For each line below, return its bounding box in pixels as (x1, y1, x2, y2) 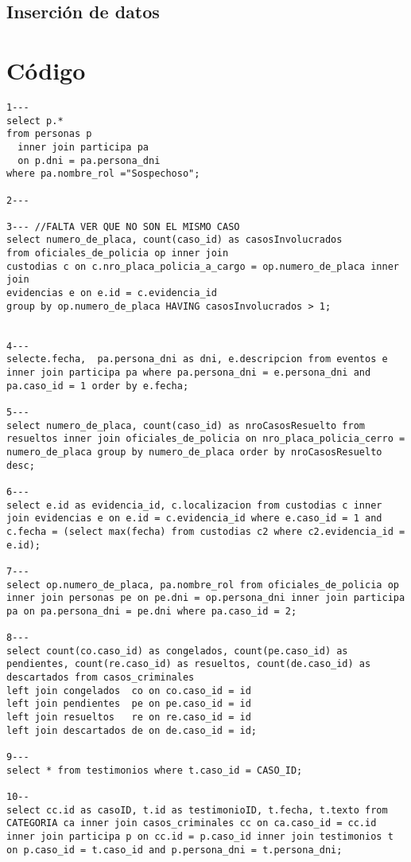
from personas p (6, 128, 92, 140)
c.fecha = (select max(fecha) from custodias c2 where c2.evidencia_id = (6, 525, 405, 537)
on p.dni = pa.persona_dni (17, 154, 161, 166)
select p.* (6, 115, 64, 127)
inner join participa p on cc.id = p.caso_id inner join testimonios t (6, 831, 394, 842)
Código (6, 53, 86, 86)
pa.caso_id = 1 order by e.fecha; (6, 380, 189, 392)
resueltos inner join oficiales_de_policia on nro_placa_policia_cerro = (6, 433, 405, 445)
